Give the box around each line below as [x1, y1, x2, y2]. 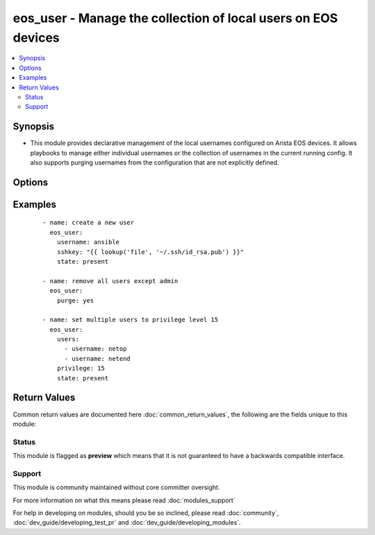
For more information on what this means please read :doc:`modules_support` [12, 496, 235, 504]
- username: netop [64, 345, 127, 353]
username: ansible [56, 238, 120, 246]
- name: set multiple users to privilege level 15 [42, 316, 219, 324]
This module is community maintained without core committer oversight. [12, 483, 220, 492]
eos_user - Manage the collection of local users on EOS [12, 10, 338, 26]
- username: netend [64, 355, 131, 362]
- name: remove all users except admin [42, 277, 178, 285]
